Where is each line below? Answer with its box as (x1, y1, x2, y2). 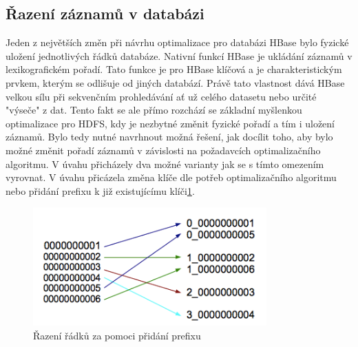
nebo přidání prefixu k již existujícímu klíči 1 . (6, 183, 195, 198)
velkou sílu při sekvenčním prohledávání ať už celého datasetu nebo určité (6, 89, 317, 103)
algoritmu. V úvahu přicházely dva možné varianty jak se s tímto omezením (6, 156, 324, 171)
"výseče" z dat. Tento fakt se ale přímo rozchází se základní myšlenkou (6, 103, 302, 117)
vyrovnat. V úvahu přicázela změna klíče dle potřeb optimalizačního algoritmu (6, 170, 337, 185)
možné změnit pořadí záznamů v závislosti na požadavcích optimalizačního (6, 143, 321, 157)
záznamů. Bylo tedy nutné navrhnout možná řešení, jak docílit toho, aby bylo (6, 129, 333, 144)
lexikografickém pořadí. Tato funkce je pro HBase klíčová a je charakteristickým (6, 62, 342, 76)
